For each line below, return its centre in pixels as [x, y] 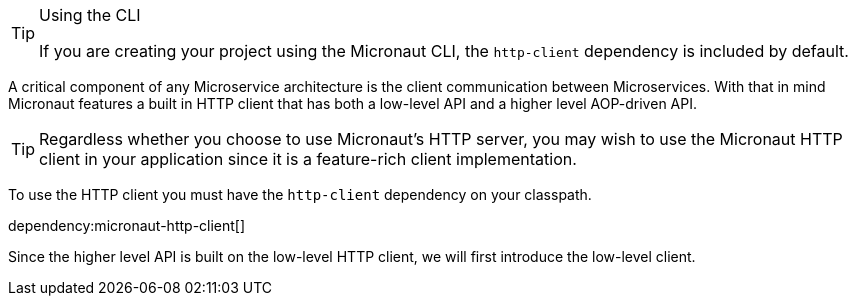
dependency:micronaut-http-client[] [127, 225]
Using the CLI [90, 15]
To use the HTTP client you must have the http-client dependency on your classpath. [300, 194]
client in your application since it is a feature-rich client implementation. [308, 159]
